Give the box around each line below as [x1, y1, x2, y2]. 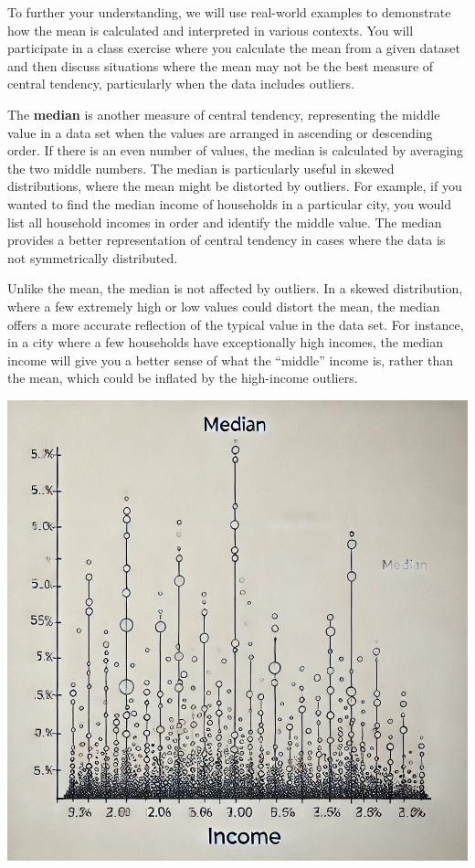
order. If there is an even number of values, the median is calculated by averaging [7, 141, 463, 160]
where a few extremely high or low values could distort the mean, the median [7, 296, 440, 315]
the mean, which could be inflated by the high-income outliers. [7, 368, 358, 387]
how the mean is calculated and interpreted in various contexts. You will [7, 20, 414, 39]
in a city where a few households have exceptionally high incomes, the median [7, 333, 444, 352]
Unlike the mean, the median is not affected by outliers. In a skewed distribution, [7, 279, 463, 298]
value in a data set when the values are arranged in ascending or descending [7, 122, 433, 142]
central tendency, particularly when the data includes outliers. [7, 74, 354, 93]
